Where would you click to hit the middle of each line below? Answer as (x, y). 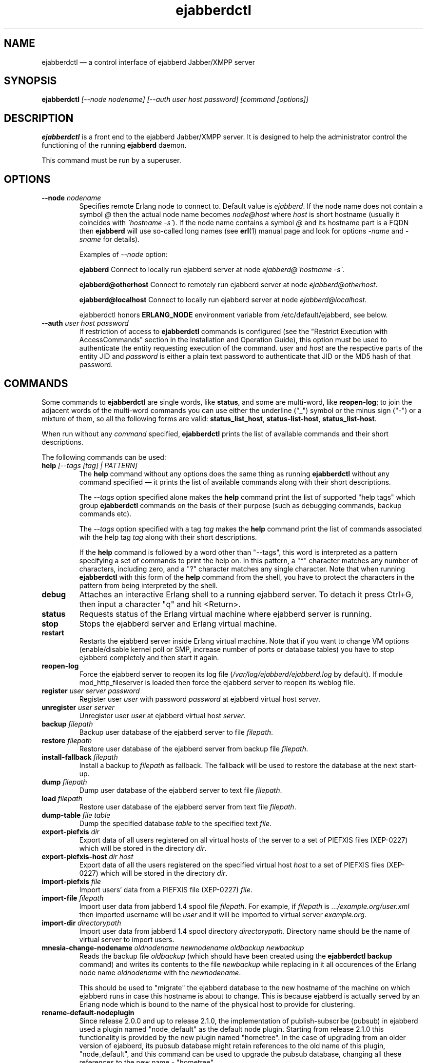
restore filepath (67, 740)
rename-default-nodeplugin (88, 1012)
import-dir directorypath (81, 923)
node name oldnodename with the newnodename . (160, 972)
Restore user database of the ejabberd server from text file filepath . (188, 807)
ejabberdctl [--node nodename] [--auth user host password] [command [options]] (175, 99)
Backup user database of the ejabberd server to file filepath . (176, 732)
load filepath (62, 798)
